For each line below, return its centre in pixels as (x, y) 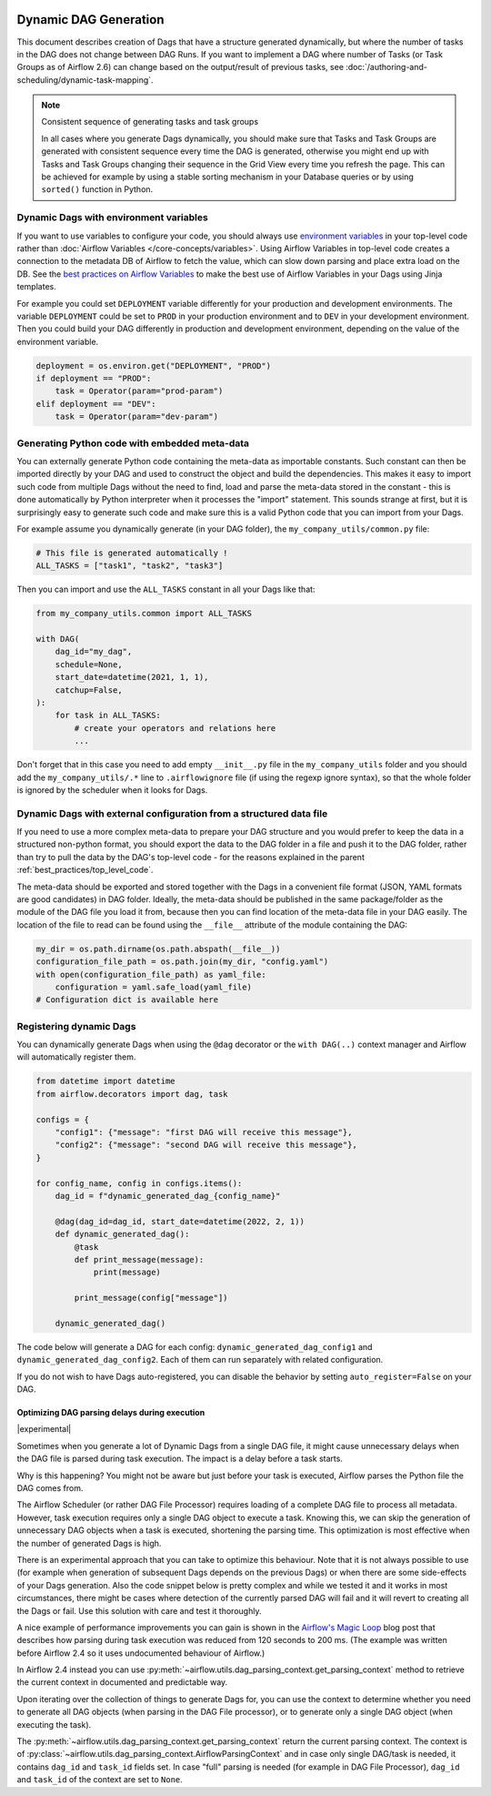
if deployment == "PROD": (94, 379)
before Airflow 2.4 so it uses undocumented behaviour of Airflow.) (141, 1653)
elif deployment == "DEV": (96, 404)
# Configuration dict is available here (127, 1000)
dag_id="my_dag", (94, 652)
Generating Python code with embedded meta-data (133, 443)
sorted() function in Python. (97, 189)
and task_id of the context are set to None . (100, 1780)
